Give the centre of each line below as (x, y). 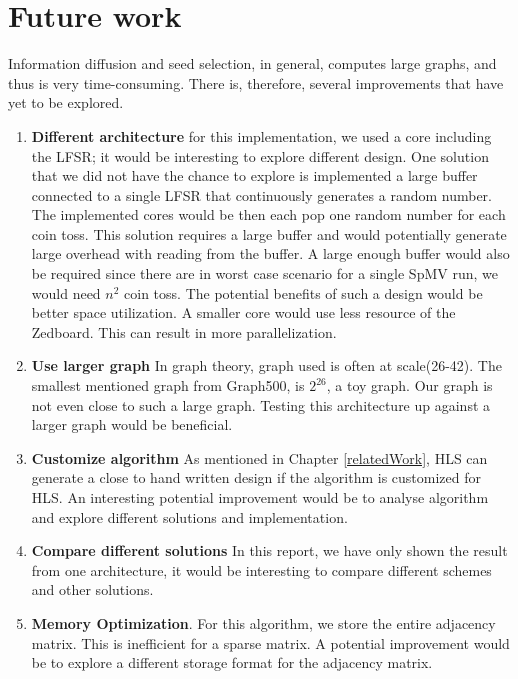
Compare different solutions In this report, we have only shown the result (269, 550)
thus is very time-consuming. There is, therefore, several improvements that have (256, 82)
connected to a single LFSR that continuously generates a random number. (262, 194)
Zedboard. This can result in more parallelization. (184, 331)
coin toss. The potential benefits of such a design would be (303, 292)
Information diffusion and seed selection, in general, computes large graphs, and (252, 63)
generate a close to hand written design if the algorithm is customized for (256, 477)
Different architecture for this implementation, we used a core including (261, 135)
